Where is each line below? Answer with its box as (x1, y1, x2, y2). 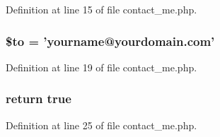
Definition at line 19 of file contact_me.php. (6, 59, 197, 74)
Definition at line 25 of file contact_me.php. (6, 117, 197, 132)
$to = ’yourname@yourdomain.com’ (6, 32, 215, 49)
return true (6, 90, 71, 107)
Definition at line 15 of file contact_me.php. (6, 2, 197, 16)
